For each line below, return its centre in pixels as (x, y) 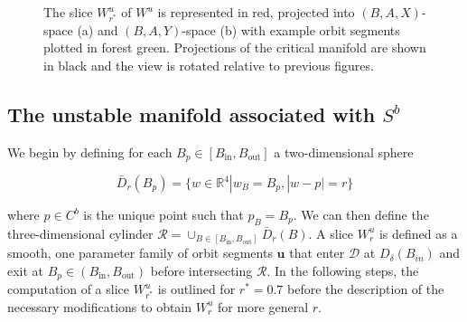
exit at (26, 270)
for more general (263, 306)
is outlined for (196, 289)
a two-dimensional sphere (344, 152)
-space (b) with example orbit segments (291, 29)
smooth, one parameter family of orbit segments (140, 253)
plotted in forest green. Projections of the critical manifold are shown (235, 47)
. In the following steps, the (343, 270)
